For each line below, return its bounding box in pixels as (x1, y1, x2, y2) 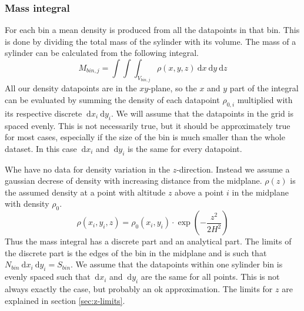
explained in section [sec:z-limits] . (5, 294, 125, 306)
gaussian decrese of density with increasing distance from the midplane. (5, 174, 262, 187)
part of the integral (229, 82, 299, 94)
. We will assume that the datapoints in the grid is (111, 107, 293, 119)
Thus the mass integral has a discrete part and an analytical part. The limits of (5, 235, 292, 247)
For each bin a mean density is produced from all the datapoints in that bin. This (5, 24, 300, 36)
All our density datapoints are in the (5, 82, 137, 94)
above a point (175, 186, 224, 198)
